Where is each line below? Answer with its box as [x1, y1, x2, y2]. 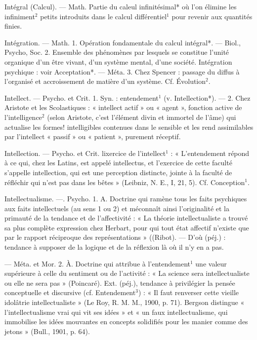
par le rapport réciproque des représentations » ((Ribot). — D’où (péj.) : [4, 232, 226, 242]
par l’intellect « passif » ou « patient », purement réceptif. [4, 131, 181, 142]
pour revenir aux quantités [171, 11, 253, 21]
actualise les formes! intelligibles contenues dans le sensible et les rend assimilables [4, 121, 254, 132]
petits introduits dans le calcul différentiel [40, 11, 167, 21]
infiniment [4, 11, 35, 21]
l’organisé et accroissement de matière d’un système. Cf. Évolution [4, 76, 206, 86]
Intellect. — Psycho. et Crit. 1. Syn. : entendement [4, 92, 159, 103]
